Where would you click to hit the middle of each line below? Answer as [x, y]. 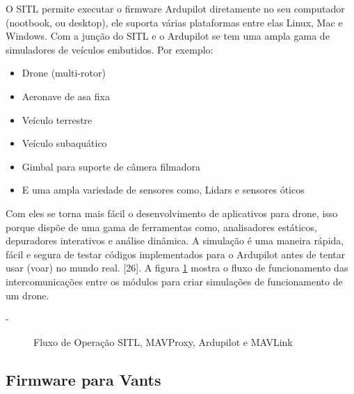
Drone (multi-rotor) [64, 73]
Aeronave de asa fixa [66, 96]
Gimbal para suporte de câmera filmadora [111, 166]
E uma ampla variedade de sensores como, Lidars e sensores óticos [163, 190]
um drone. [27, 295]
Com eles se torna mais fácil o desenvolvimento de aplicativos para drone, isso [172, 213]
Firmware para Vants [83, 379]
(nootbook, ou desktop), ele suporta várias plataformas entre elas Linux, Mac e [174, 22]
